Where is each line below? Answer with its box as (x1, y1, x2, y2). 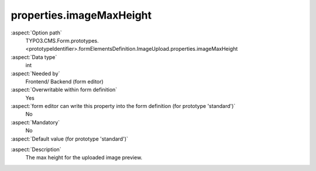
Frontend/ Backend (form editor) (25, 78, 104, 85)
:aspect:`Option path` (11, 29, 62, 36)
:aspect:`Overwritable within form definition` (11, 86, 118, 93)
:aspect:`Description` (11, 146, 61, 153)
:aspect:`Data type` (11, 53, 57, 61)
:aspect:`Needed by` (11, 70, 60, 77)
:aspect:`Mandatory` (11, 118, 60, 125)
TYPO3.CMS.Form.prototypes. (25, 37, 99, 44)
